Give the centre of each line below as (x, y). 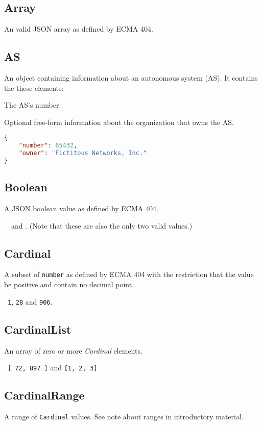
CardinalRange (44, 395)
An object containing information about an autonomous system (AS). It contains (131, 78)
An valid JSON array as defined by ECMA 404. (79, 29)
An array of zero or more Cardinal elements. (73, 350)
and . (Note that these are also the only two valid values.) (102, 225)
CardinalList (38, 329)
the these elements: (34, 87)
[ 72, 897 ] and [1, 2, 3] (53, 368)
